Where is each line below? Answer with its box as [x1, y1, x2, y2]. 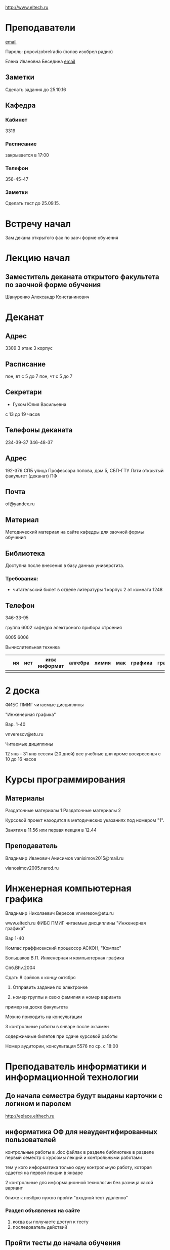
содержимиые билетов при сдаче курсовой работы [5, 1033, 118, 1039]
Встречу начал [5, 218, 71, 229]
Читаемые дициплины [5, 741, 53, 747]
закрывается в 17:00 [5, 152, 49, 158]
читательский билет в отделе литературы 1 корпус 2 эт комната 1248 [12, 587, 163, 593]
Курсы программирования [5, 774, 125, 785]
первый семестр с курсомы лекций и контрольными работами [5, 1154, 142, 1160]
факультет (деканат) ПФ [5, 473, 57, 479]
